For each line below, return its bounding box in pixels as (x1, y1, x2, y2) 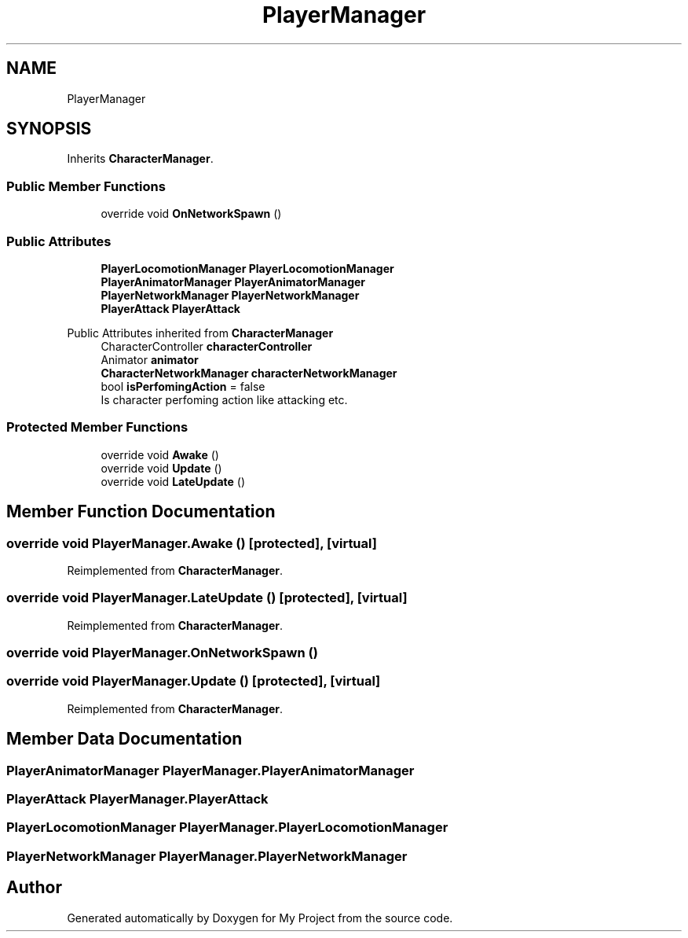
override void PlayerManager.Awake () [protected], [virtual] (6, 535, 377, 551)
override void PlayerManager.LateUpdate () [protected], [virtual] (6, 590, 408, 606)
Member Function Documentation (6, 502, 276, 522)
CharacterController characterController (101, 339, 313, 353)
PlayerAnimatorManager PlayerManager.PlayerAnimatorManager (6, 762, 415, 778)
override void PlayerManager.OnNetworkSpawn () (6, 645, 318, 661)
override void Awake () (101, 447, 219, 462)
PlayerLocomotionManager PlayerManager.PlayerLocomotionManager (6, 819, 448, 836)
